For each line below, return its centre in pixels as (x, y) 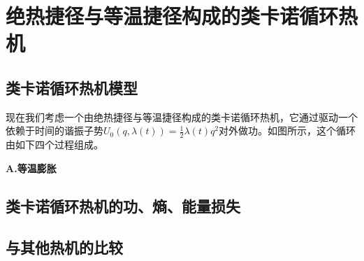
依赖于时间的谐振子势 (54, 130)
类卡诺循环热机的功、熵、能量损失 (123, 205)
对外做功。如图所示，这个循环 (287, 130)
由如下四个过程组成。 (54, 144)
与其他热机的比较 (64, 247)
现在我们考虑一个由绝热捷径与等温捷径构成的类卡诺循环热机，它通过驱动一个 (182, 117)
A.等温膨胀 (31, 168)
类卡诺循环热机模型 (72, 87)
